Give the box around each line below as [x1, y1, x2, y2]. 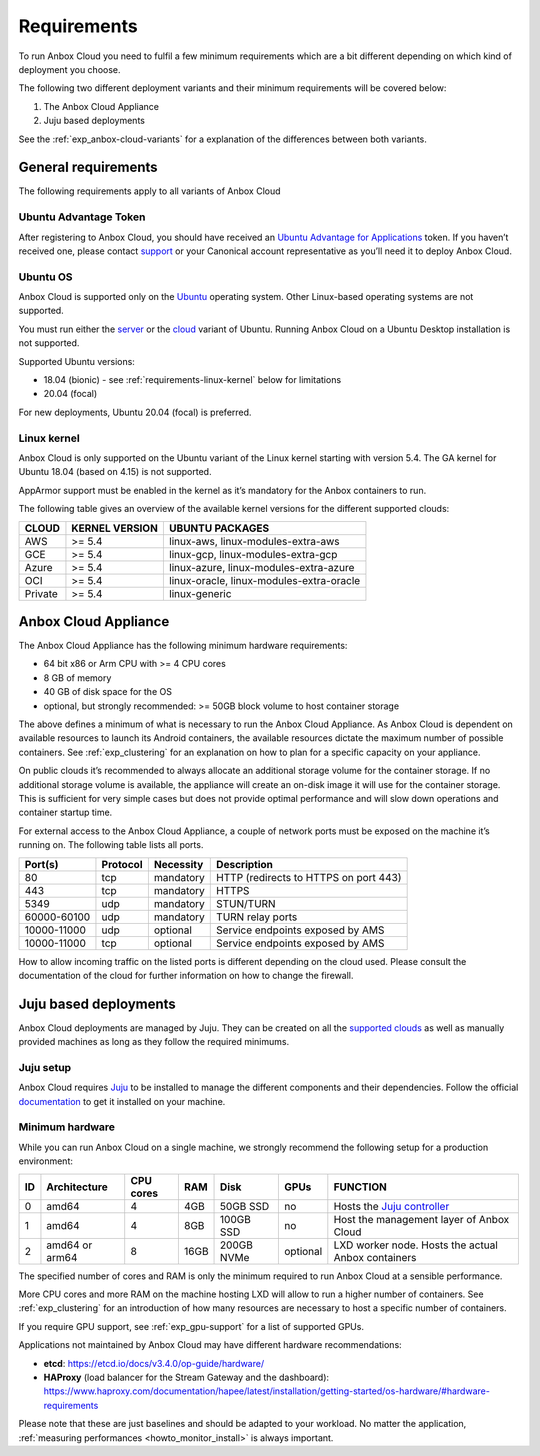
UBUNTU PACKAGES [168, 521, 270, 535]
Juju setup [18, 1060, 72, 1074]
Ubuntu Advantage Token [18, 210, 146, 224]
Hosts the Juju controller [333, 1199, 450, 1213]
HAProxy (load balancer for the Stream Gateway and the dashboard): [43, 1371, 330, 1383]
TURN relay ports [216, 910, 298, 924]
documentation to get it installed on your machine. [18, 1095, 226, 1107]
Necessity [153, 857, 204, 871]
